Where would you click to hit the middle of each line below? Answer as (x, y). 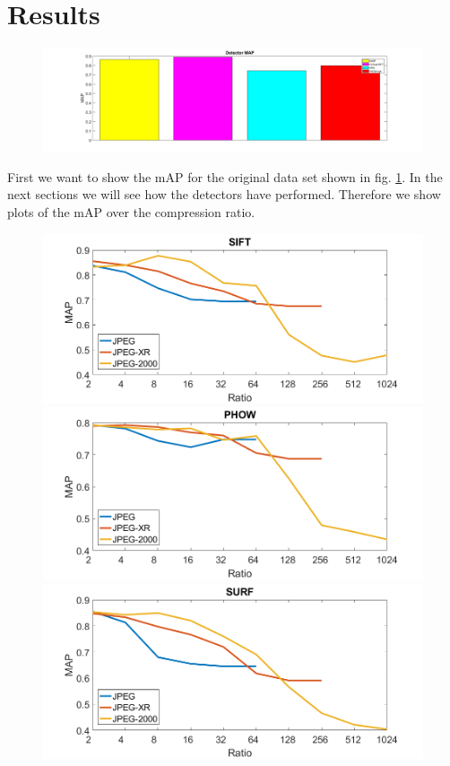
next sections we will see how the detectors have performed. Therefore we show (224, 194)
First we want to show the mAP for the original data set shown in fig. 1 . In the (225, 176)
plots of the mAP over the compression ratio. (131, 212)
